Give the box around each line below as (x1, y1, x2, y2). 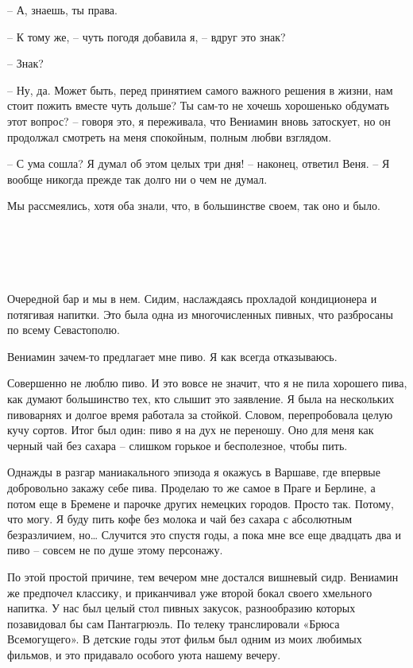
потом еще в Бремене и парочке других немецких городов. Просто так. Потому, (7, 495, 395, 511)
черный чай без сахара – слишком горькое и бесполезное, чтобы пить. (7, 437, 348, 453)
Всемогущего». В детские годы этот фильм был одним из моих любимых (7, 631, 362, 647)
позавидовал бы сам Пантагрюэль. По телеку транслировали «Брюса (7, 615, 340, 631)
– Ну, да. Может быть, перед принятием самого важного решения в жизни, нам (7, 81, 393, 98)
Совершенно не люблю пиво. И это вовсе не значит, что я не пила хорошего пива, (7, 375, 407, 391)
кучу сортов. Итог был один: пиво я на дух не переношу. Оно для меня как (7, 421, 374, 438)
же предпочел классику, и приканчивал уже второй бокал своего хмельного (7, 584, 372, 600)
